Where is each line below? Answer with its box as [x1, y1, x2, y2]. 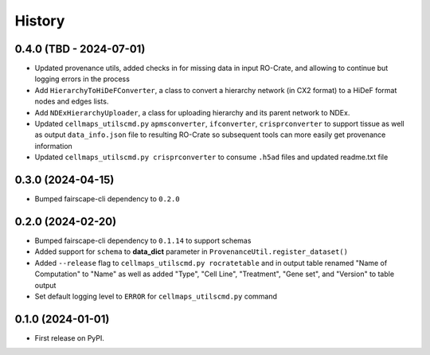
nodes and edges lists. [34, 96, 109, 107]
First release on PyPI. [34, 333, 105, 342]
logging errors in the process [34, 74, 131, 84]
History [14, 12, 65, 29]
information [34, 141, 73, 150]
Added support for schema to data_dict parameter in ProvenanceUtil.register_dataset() [34, 247, 348, 256]
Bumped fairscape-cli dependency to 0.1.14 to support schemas [34, 236, 252, 245]
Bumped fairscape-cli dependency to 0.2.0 [34, 194, 180, 204]
